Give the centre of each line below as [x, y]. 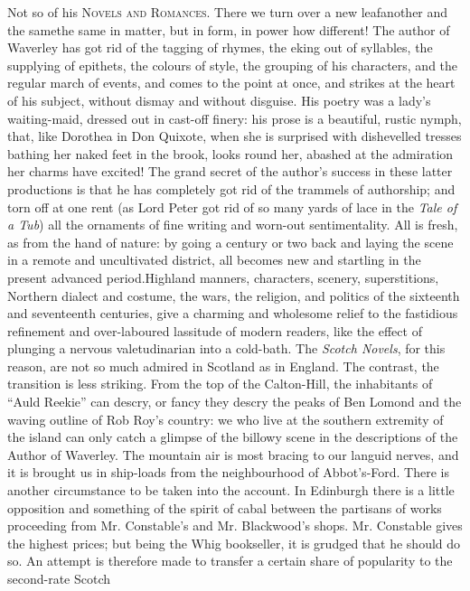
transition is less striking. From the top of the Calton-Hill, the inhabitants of [220, 384]
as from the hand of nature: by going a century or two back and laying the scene [230, 242]
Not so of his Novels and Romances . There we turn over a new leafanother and [228, 12]
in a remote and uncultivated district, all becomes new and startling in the [214, 260]
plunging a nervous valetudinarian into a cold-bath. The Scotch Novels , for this [226, 348]
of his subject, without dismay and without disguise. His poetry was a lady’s [219, 100]
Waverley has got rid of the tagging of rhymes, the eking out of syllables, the [220, 47]
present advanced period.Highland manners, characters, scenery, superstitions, [223, 277]
